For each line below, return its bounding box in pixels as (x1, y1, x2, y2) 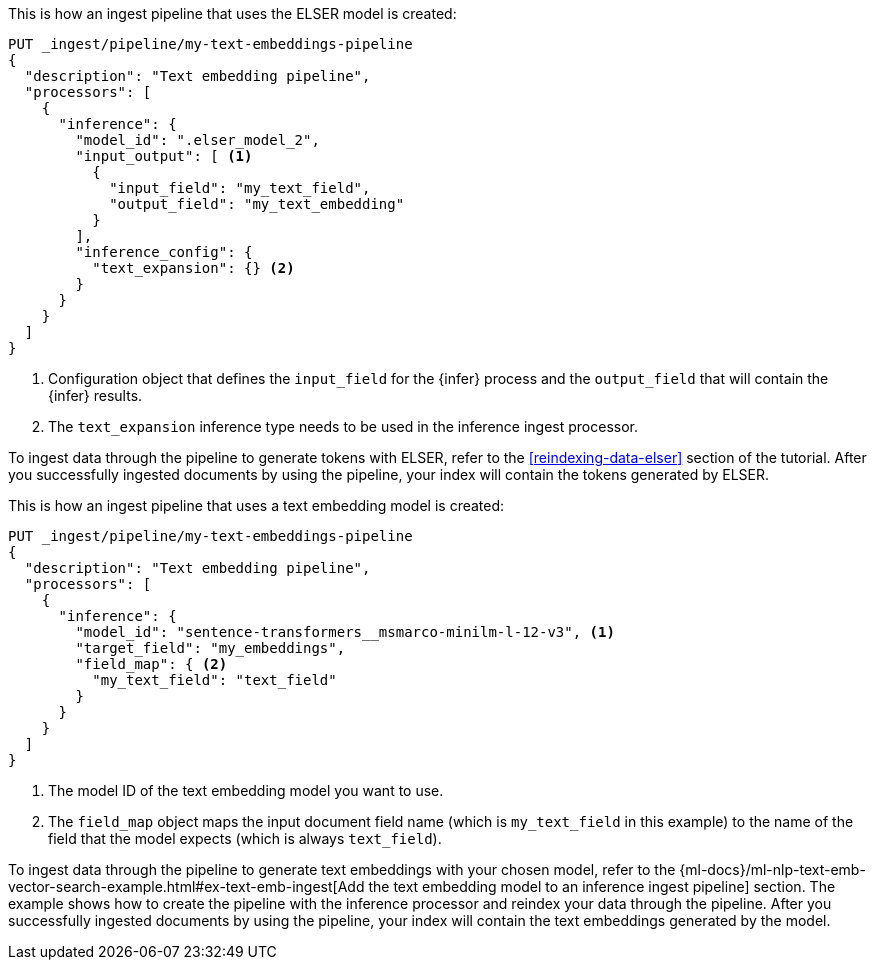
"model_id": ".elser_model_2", (75, 132, 320, 148)
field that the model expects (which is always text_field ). (48, 830, 442, 847)
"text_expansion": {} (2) (92, 260, 295, 276)
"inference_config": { (75, 244, 253, 260)
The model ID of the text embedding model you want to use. (48, 782, 444, 799)
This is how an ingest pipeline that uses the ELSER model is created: (8, 5, 457, 22)
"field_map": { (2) (75, 656, 228, 672)
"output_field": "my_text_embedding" (109, 196, 405, 212)
